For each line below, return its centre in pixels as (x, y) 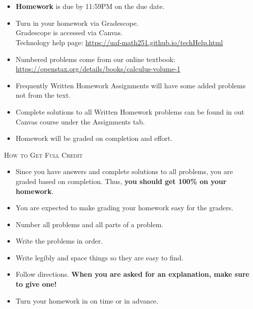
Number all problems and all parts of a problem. (90, 224)
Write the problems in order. (59, 241)
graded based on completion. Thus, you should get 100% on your (121, 181)
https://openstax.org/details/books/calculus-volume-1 (98, 69)
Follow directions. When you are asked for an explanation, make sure (132, 274)
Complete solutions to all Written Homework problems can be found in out (130, 111)
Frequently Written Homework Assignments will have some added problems (130, 85)
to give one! (36, 284)
